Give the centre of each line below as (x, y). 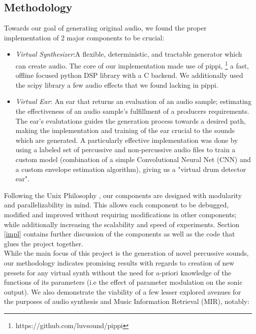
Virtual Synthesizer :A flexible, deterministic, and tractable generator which (129, 54)
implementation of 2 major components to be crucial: (84, 37)
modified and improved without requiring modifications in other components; (120, 214)
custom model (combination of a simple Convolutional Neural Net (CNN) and (133, 159)
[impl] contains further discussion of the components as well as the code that (120, 234)
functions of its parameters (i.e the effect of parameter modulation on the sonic (123, 282)
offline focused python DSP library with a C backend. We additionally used (129, 75)
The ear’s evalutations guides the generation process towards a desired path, (131, 120)
